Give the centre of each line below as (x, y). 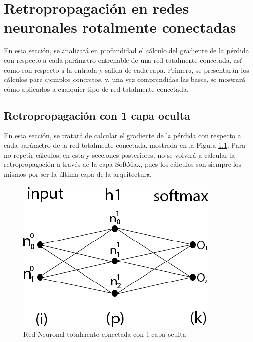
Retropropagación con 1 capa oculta (97, 115)
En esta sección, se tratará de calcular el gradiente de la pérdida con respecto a (123, 135)
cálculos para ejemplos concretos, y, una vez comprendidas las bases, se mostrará (125, 79)
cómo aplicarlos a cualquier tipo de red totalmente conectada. (96, 89)
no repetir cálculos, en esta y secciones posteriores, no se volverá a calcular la (120, 154)
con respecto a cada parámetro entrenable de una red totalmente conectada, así (123, 60)
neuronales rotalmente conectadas (120, 27)
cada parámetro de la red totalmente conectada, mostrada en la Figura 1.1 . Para (125, 145)
